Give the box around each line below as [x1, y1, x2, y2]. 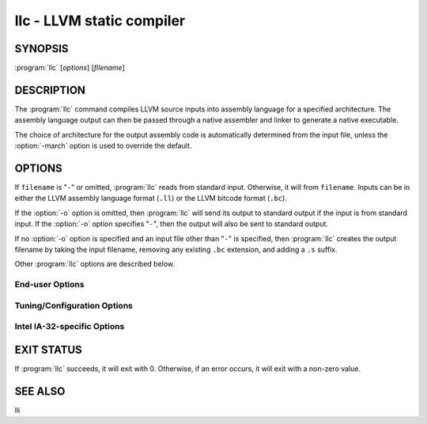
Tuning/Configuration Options [14, 300, 134, 311]
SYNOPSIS [14, 42, 69, 55]
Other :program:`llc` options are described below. [14, 259, 176, 269]
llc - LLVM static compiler [14, 12, 186, 29]
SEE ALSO [14, 384, 66, 398]
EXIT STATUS [14, 343, 82, 356]
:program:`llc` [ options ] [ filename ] [14, 63, 126, 73]
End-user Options [14, 279, 85, 290]
